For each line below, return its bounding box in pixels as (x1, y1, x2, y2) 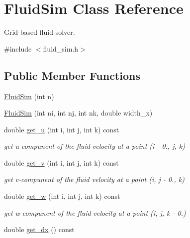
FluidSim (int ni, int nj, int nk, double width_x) (4, 108, 153, 118)
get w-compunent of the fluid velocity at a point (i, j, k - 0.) (4, 207, 186, 218)
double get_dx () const (4, 224, 75, 235)
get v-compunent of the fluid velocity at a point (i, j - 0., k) (4, 174, 185, 184)
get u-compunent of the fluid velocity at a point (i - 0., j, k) (4, 141, 185, 151)
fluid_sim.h (43, 43, 79, 54)
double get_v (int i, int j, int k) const (4, 157, 119, 168)
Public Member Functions (4, 67, 140, 83)
